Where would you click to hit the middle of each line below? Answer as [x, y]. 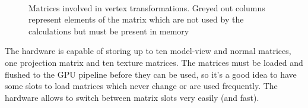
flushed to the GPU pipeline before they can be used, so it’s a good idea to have [151, 74]
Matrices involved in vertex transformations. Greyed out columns [147, 7]
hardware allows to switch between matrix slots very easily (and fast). [132, 97]
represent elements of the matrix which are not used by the [136, 19]
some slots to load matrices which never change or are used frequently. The [141, 86]
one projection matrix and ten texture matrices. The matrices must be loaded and [154, 62]
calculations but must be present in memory [109, 31]
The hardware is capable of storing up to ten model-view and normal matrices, [148, 51]
